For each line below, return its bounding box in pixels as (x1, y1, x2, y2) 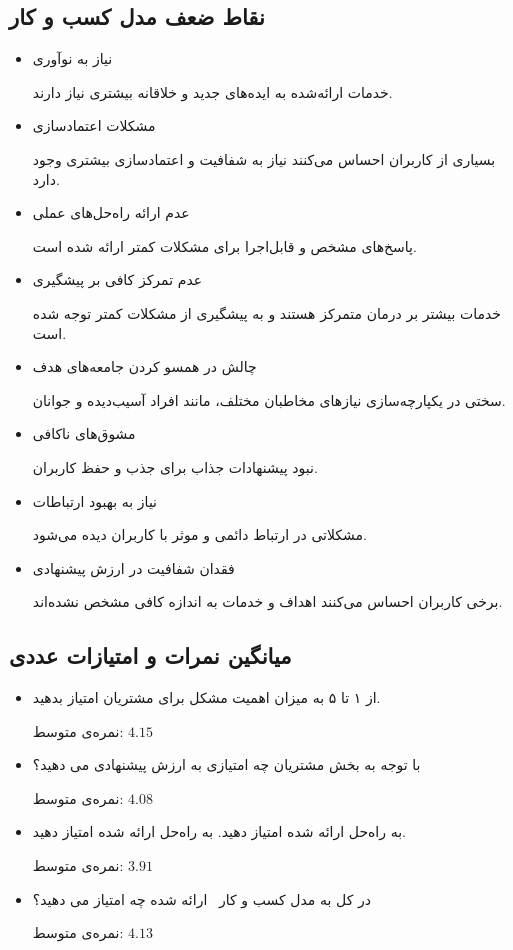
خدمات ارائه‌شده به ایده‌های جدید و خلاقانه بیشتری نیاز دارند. (32, 81, 393, 102)
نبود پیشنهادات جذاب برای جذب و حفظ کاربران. (32, 456, 318, 477)
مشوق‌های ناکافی (32, 423, 136, 444)
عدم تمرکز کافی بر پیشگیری (32, 269, 203, 290)
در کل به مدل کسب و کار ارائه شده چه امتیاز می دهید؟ (32, 888, 371, 909)
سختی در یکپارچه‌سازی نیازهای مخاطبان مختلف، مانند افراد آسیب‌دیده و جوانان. (32, 389, 506, 410)
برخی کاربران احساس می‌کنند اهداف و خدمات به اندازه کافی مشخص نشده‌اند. (32, 591, 503, 612)
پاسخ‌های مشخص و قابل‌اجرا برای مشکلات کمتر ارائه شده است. (32, 235, 417, 256)
